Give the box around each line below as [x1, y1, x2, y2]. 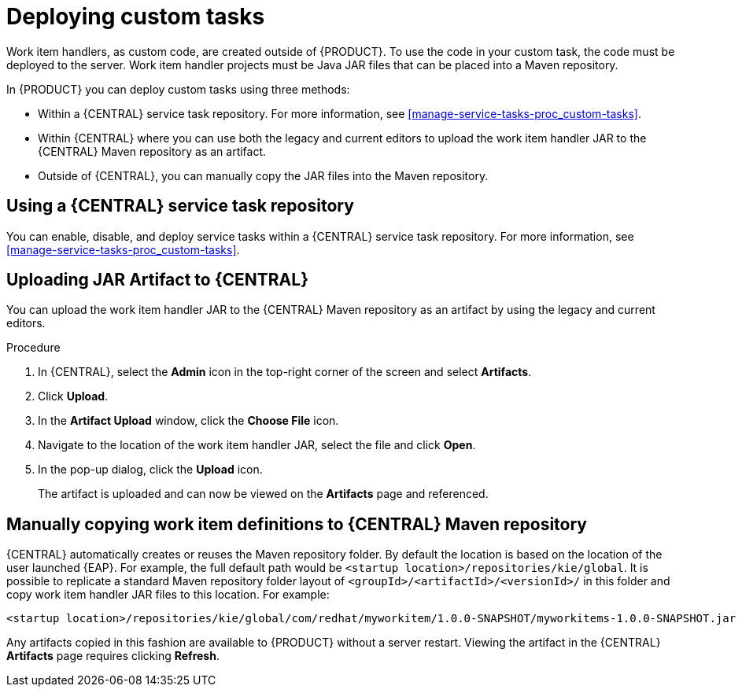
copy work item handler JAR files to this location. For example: [6, 588, 330, 602]
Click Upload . [38, 389, 109, 404]
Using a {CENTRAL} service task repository [6, 196, 354, 216]
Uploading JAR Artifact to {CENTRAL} [6, 270, 308, 290]
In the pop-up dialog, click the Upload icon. [38, 463, 263, 477]
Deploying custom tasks [6, 3, 265, 30]
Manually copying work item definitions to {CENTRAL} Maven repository [6, 514, 587, 534]
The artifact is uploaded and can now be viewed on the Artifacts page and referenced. [38, 487, 489, 501]
